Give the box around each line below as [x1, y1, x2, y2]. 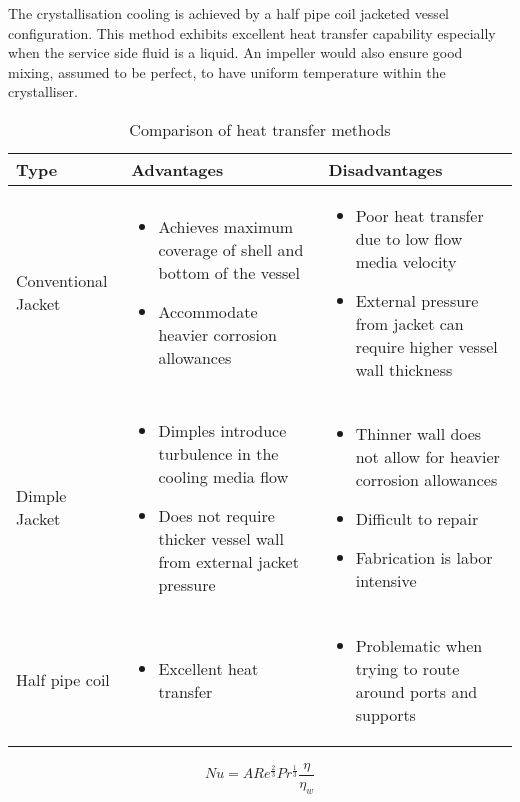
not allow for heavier [355, 445, 500, 469]
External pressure [355, 288, 479, 312]
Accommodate [158, 300, 258, 324]
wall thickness [355, 357, 453, 381]
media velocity [355, 249, 457, 273]
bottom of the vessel [158, 261, 300, 285]
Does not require [158, 503, 275, 527]
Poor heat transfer [355, 203, 484, 227]
